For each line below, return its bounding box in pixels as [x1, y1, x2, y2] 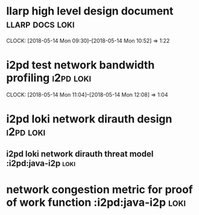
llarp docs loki [6, 17, 75, 31]
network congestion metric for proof [6, 182, 193, 196]
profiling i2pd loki [6, 71, 92, 85]
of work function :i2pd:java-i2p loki [6, 195, 186, 209]
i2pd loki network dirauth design [6, 112, 172, 126]
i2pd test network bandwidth [6, 59, 155, 72]
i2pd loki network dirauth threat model [6, 149, 154, 159]
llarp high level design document [6, 4, 174, 18]
